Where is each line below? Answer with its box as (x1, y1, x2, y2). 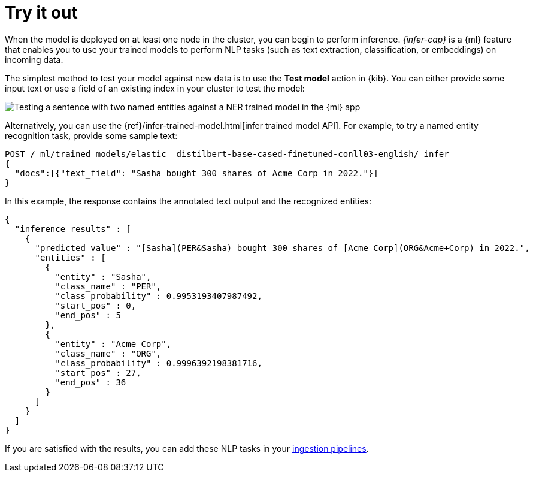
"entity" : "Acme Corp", (55, 339, 172, 349)
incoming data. (5, 54, 63, 65)
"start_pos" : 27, (55, 367, 141, 378)
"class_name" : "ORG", (55, 348, 162, 358)
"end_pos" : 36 (55, 377, 126, 387)
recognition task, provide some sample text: (5, 130, 178, 141)
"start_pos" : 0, (55, 300, 137, 310)
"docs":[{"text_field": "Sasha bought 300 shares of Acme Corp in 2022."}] (14, 168, 378, 178)
